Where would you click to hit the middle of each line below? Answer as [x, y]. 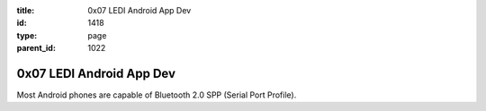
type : [27, 35]
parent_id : [36, 48]
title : [26, 10]
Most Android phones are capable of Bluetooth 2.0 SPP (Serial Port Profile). [157, 95]
